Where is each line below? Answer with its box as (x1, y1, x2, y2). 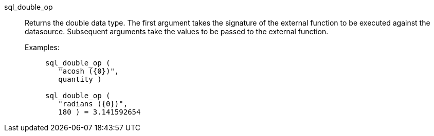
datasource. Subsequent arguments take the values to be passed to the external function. (25, 27, 329, 36)
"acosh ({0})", (58, 67, 119, 75)
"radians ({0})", (58, 100, 128, 108)
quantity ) (58, 75, 102, 83)
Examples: (25, 43, 60, 52)
